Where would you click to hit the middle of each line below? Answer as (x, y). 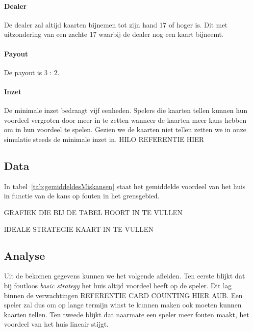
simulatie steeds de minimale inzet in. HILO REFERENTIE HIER (104, 139)
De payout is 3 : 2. (32, 72)
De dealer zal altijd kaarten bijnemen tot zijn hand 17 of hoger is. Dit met (116, 24)
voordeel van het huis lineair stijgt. (56, 324)
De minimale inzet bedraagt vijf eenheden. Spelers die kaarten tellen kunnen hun (126, 110)
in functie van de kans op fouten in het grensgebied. (82, 196)
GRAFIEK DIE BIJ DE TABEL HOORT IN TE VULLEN (93, 212)
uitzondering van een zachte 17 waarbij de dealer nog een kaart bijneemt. (114, 34)
